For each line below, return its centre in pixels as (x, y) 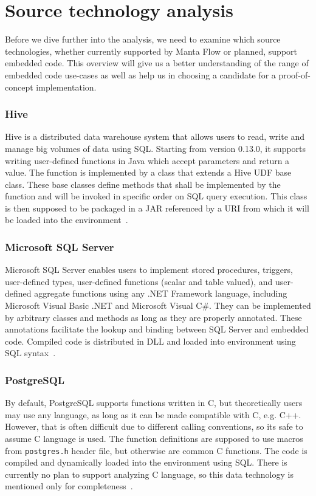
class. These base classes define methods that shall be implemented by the (143, 184)
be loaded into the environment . (67, 220)
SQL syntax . (30, 353)
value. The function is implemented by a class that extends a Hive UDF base (148, 172)
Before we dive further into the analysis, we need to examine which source (143, 39)
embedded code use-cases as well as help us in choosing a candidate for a (140, 74)
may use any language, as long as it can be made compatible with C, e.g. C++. (153, 414)
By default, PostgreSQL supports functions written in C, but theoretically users (154, 403)
